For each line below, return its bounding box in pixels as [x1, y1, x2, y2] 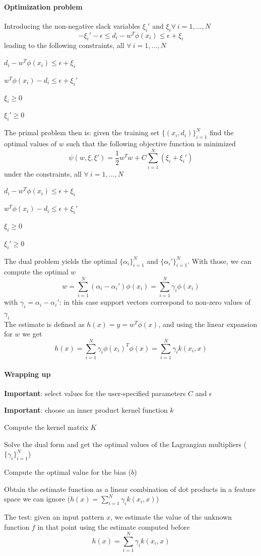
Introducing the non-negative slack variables [4, 20, 141, 31]
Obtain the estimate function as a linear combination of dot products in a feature [4, 483, 256, 494]
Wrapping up [4, 368, 51, 379]
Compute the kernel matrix [4, 421, 88, 432]
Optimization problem [4, 1, 83, 12]
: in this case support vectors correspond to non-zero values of [59, 297, 251, 307]
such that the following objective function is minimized [66, 138, 236, 149]
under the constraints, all [4, 168, 82, 179]
